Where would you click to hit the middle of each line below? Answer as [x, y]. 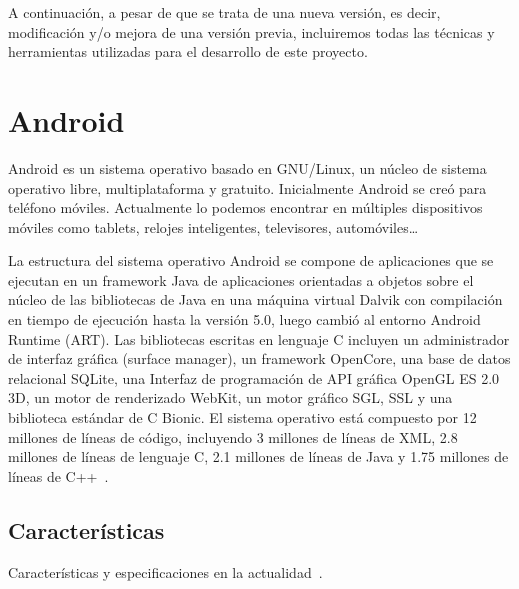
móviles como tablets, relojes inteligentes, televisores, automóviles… [213, 226]
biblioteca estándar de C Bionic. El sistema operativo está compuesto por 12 [242, 417]
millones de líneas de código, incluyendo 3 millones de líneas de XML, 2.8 [233, 436]
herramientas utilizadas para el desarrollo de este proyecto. [188, 51]
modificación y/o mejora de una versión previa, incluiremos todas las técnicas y [251, 31]
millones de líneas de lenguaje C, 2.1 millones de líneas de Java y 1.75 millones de [258, 456]
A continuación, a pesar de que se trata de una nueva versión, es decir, [224, 12]
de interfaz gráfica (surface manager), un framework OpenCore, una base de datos [259, 358]
